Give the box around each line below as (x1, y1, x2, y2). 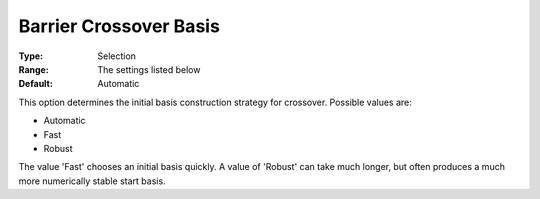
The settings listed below (97, 63, 201, 75)
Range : (18, 63, 49, 75)
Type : (18, 50, 44, 62)
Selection (97, 50, 137, 62)
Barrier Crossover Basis (18, 15, 220, 37)
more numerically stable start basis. (18, 175, 166, 187)
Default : (18, 78, 54, 90)
